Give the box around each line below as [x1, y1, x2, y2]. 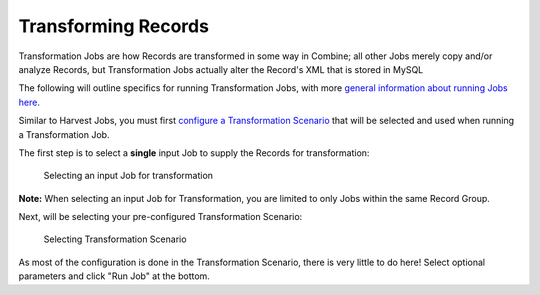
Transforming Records [18, 15, 210, 37]
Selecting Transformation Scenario [43, 233, 187, 245]
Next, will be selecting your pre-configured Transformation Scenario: [18, 211, 303, 223]
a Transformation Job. [18, 128, 110, 140]
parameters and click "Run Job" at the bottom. [18, 270, 210, 282]
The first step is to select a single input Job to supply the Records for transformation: [18, 146, 370, 159]
